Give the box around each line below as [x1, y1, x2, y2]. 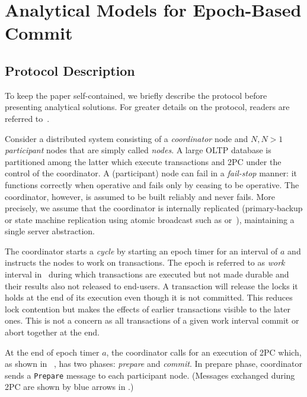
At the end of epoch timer [5, 346, 100, 358]
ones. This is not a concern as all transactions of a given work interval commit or [5, 314, 299, 327]
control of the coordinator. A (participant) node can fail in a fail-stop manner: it [5, 167, 298, 179]
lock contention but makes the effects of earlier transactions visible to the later [5, 302, 290, 315]
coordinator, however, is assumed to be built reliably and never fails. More [5, 190, 275, 202]
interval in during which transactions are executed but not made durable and [5, 268, 289, 280]
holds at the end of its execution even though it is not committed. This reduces [5, 291, 293, 304]
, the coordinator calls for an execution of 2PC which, [106, 346, 302, 358]
